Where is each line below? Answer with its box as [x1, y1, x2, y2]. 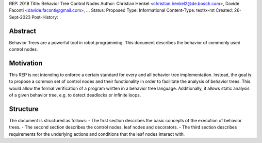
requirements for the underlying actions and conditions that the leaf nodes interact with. [9, 131, 185, 137]
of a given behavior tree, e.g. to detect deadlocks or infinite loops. [9, 92, 141, 98]
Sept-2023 [9, 14, 31, 20]
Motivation [9, 59, 43, 67]
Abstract [9, 27, 36, 35]
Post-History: [32, 14, 58, 20]
